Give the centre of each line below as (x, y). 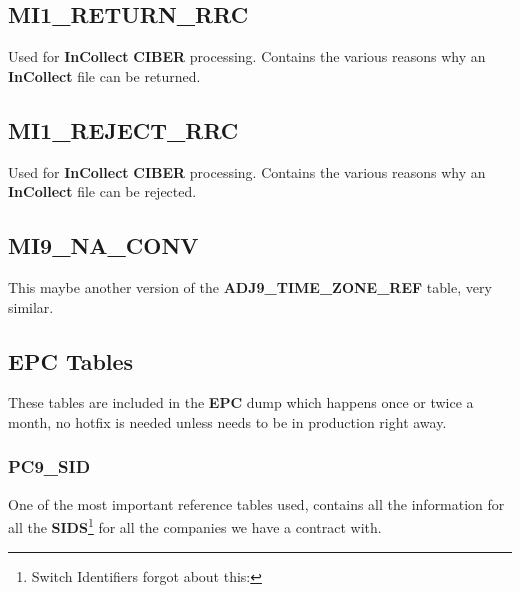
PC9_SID (49, 466)
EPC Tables (71, 360)
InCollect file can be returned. (104, 75)
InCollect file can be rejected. (102, 191)
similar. (31, 306)
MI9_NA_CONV (103, 245)
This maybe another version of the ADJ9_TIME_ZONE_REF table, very (250, 286)
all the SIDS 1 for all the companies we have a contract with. (195, 526)
